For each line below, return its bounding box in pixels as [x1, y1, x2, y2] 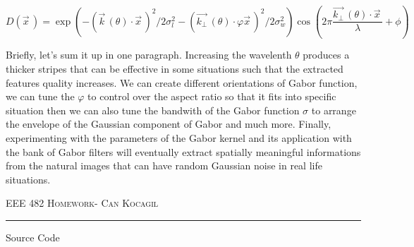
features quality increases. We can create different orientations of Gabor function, [6, 75, 358, 90]
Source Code [6, 229, 60, 244]
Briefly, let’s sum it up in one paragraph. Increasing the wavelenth [6, 47, 292, 62]
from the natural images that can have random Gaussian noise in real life [6, 158, 322, 173]
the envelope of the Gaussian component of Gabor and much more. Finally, [6, 116, 331, 131]
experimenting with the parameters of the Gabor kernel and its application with [6, 131, 352, 145]
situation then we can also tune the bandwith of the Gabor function [6, 102, 300, 117]
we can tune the [6, 89, 75, 104]
